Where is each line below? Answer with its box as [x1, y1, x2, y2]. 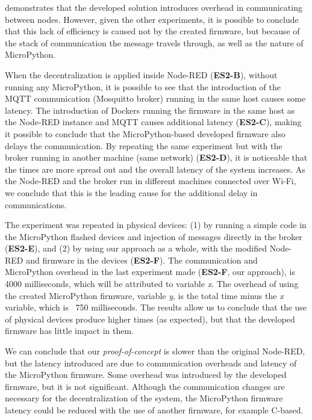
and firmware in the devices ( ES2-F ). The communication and [26, 253, 258, 266]
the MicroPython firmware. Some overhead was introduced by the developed [5, 368, 287, 381]
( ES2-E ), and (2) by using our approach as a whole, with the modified [5, 242, 267, 255]
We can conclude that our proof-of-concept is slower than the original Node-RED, [5, 345, 305, 357]
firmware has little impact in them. [5, 324, 134, 337]
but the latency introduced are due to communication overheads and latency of [5, 356, 297, 369]
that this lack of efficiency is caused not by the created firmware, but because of [5, 25, 300, 37]
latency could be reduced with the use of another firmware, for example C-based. [5, 404, 304, 416]
